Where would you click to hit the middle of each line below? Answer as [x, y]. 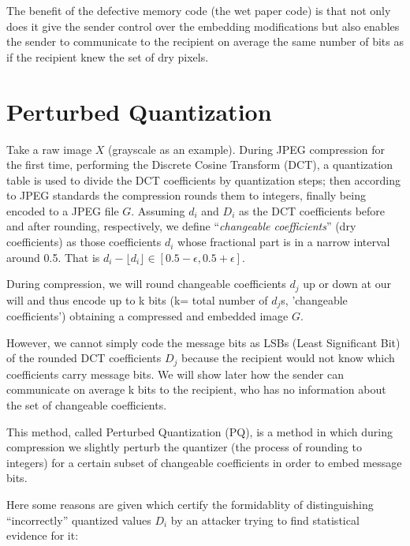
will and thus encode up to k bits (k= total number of [137, 299]
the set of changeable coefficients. [87, 404]
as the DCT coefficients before [312, 210]
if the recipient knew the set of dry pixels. [108, 56]
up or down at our [347, 284]
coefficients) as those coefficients [84, 242]
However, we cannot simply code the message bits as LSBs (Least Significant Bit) [203, 342]
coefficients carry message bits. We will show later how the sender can [175, 374]
